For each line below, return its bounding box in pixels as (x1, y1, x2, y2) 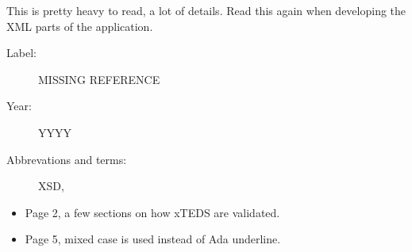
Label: (6, 44, 37, 61)
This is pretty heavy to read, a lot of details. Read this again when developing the (6, 2, 406, 18)
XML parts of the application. (6, 17, 153, 34)
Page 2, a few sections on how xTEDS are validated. (25, 204, 280, 220)
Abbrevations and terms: (6, 151, 127, 167)
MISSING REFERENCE (38, 71, 160, 87)
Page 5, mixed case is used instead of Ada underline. (25, 231, 281, 247)
